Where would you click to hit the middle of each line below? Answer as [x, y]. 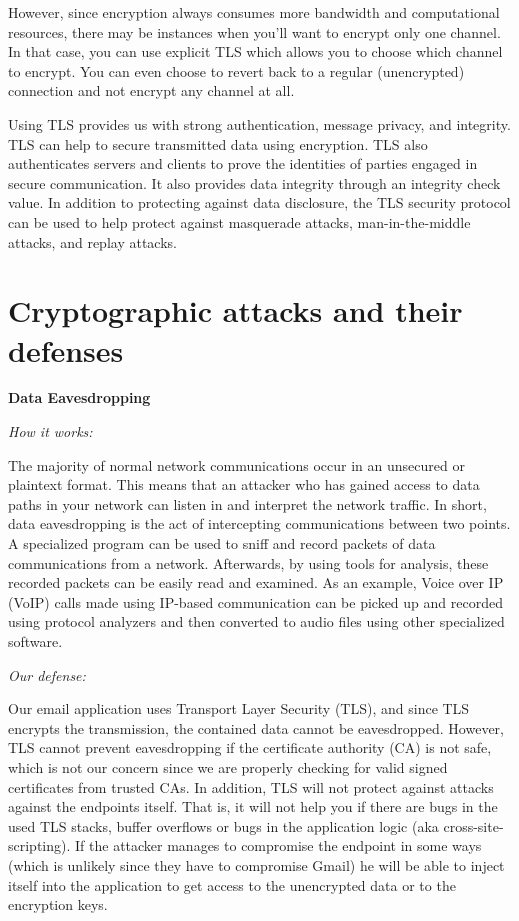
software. [35, 640]
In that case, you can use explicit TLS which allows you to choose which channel [255, 51]
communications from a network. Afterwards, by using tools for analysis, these [248, 562]
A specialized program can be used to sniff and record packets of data [222, 543]
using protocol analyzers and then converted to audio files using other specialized [256, 621]
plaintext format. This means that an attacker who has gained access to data [244, 484]
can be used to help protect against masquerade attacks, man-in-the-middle [239, 221]
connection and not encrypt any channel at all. [151, 90]
